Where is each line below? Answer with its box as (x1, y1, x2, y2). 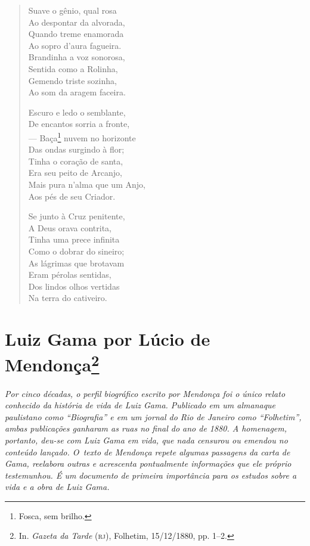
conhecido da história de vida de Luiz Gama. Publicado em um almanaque (5, 399, 276, 411)
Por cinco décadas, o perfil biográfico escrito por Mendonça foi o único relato (5, 387, 286, 399)
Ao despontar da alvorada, (28, 15, 125, 28)
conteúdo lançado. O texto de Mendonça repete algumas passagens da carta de (5, 445, 290, 458)
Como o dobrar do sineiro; (28, 244, 125, 257)
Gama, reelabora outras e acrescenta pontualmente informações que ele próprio (5, 457, 292, 470)
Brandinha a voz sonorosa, (28, 51, 125, 63)
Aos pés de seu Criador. (28, 190, 116, 202)
